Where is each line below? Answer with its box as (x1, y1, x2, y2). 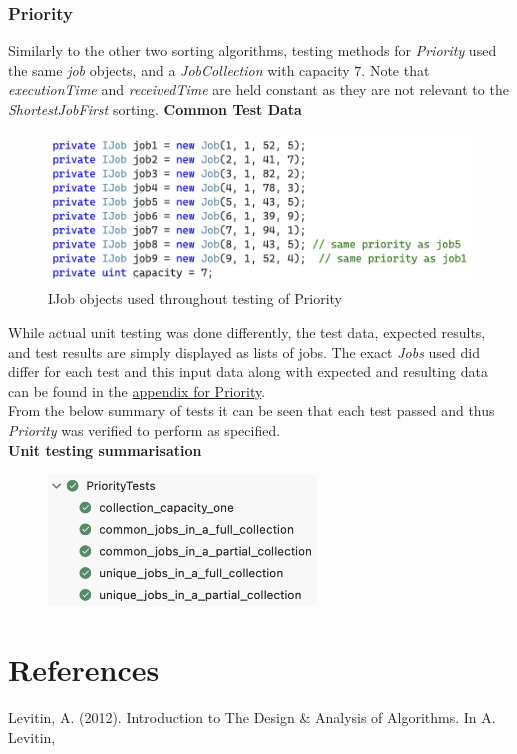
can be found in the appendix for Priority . (8, 380, 266, 401)
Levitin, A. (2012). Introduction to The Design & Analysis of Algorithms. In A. (8, 707, 496, 728)
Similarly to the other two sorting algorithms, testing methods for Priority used (8, 40, 497, 61)
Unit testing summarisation (8, 439, 202, 460)
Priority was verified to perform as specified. (8, 419, 281, 440)
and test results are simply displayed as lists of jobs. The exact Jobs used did (8, 341, 480, 362)
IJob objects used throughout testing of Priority (48, 288, 342, 309)
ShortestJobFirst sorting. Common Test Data (8, 99, 302, 119)
